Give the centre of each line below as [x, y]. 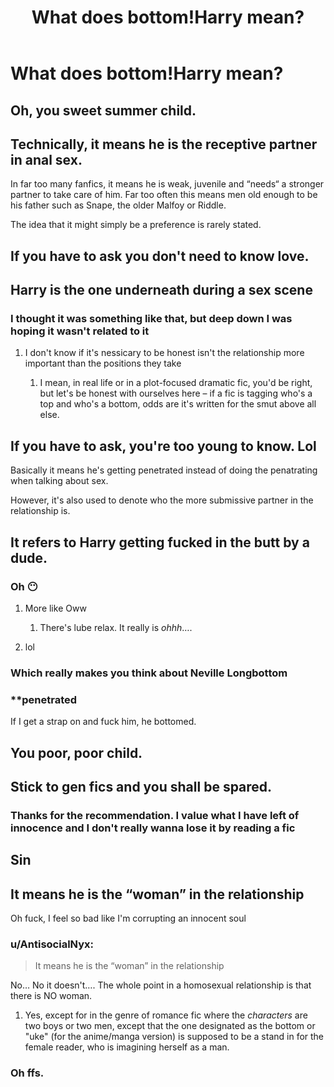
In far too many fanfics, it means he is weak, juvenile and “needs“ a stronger [167, 184]
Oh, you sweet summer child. [103, 110]
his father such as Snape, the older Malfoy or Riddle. [118, 205]
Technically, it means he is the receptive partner [164, 144]
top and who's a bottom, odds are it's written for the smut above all [178, 404]
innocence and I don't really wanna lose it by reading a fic [153, 828]
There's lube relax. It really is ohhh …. [116, 627]
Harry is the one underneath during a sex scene [161, 290]
